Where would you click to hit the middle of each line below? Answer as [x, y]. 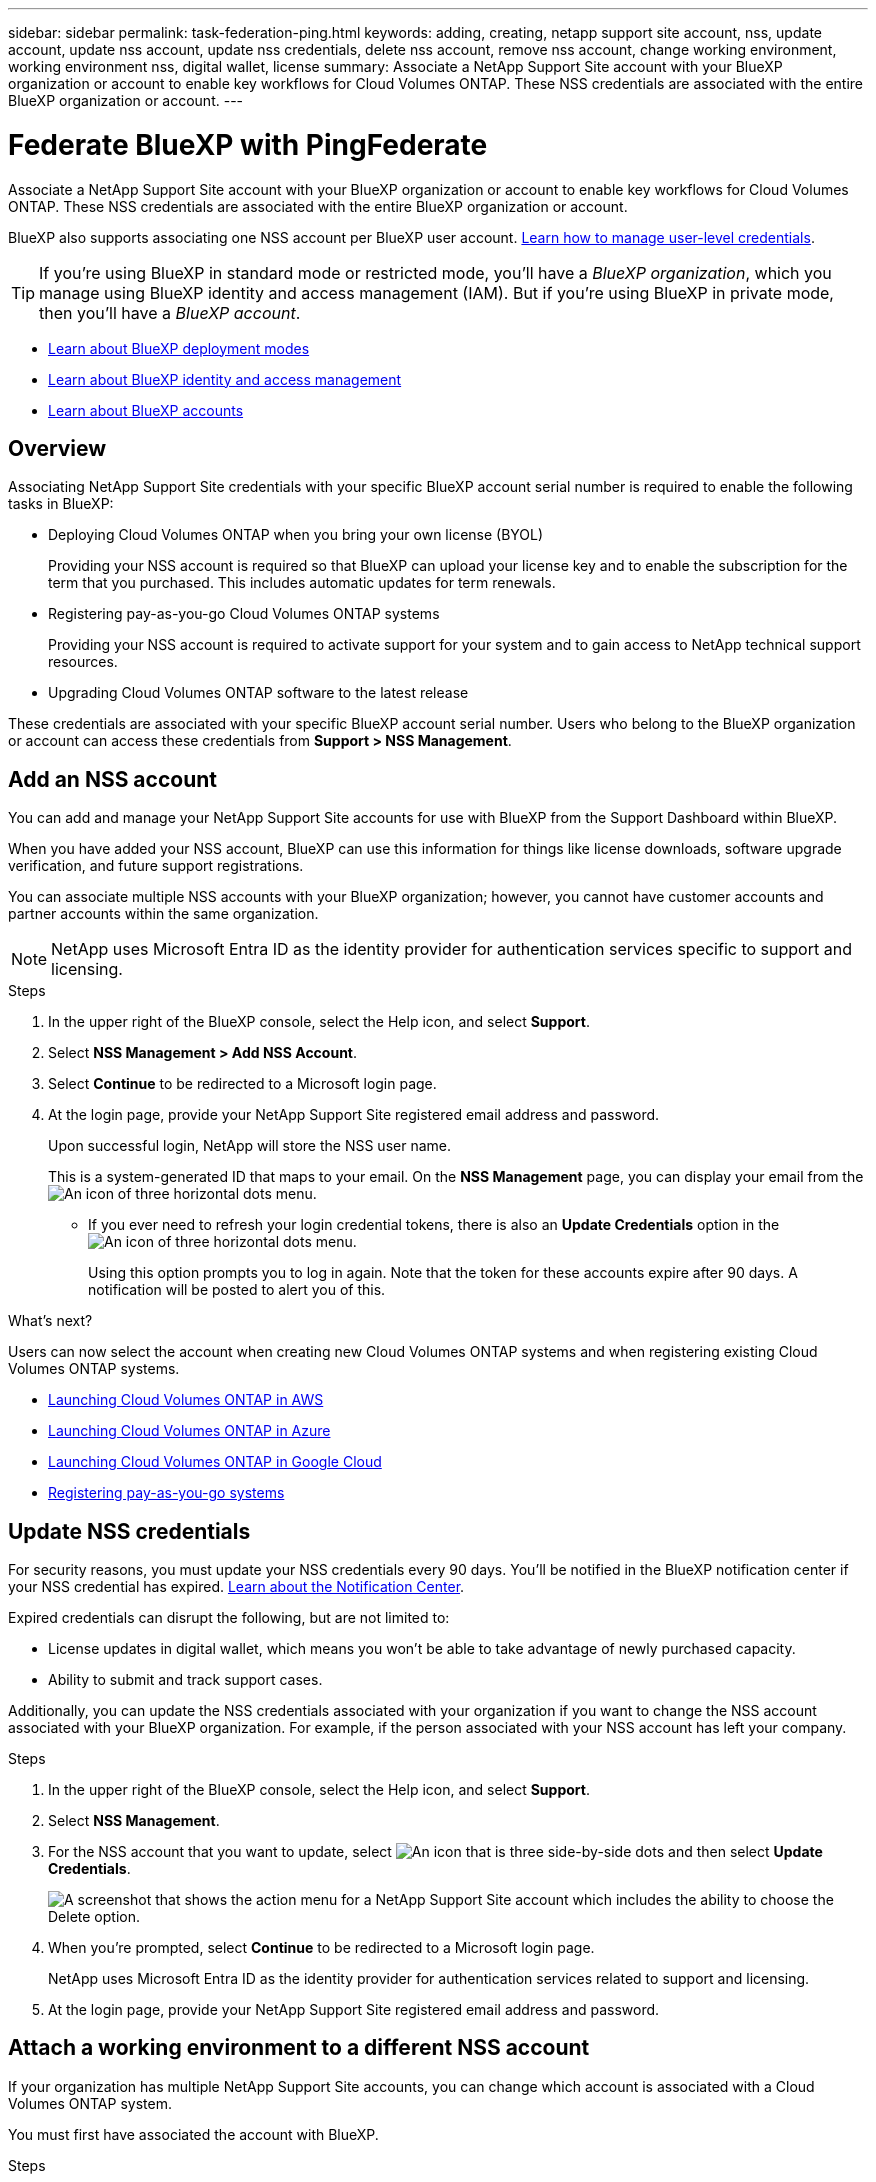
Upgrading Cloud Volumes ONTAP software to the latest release [258, 693]
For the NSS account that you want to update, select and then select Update [435, 1852]
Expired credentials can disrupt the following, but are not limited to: [229, 1618]
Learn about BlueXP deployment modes [179, 348]
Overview [57, 448]
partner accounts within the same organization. [163, 914]
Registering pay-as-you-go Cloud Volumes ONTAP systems [244, 614]
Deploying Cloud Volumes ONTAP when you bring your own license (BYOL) [296, 535]
